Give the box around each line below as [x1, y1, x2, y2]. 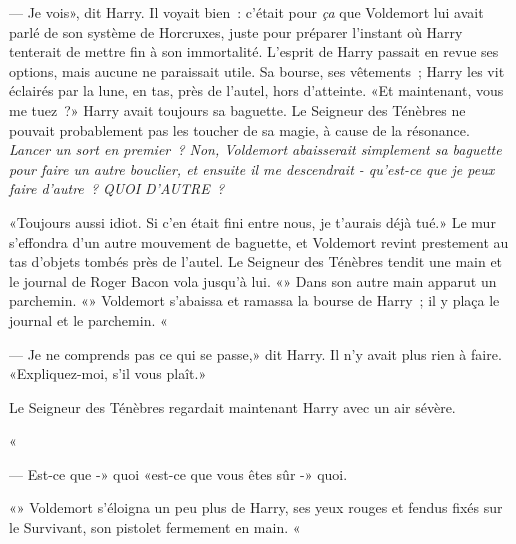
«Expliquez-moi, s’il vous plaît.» [9, 363, 207, 384]
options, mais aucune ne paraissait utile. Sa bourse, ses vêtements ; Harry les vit [9, 60, 505, 81]
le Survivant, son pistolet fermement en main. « [9, 517, 301, 538]
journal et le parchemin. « [9, 309, 168, 330]
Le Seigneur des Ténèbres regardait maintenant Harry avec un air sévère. [9, 396, 456, 417]
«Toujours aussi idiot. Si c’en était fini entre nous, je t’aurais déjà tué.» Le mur [9, 211, 496, 232]
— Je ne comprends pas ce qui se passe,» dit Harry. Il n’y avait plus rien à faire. [9, 343, 502, 364]
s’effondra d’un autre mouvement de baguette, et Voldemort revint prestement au [9, 231, 509, 252]
